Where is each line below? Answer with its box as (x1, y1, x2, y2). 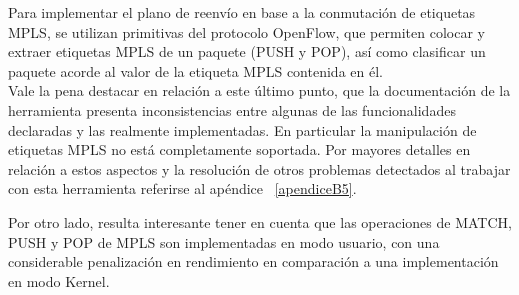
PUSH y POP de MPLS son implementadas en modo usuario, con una (8, 231, 440, 252)
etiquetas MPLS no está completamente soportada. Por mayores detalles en (8, 139, 471, 160)
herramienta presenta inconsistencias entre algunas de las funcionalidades (8, 99, 456, 120)
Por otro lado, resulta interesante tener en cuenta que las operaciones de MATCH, (8, 211, 512, 232)
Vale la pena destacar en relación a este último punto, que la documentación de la (8, 80, 511, 101)
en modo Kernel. (8, 270, 110, 291)
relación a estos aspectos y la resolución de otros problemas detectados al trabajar (8, 158, 511, 179)
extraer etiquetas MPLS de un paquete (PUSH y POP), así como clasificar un (8, 41, 486, 62)
